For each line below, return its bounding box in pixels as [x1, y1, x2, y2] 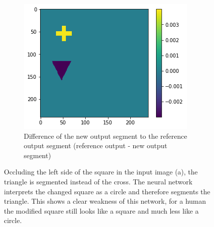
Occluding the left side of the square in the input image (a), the [4, 167, 198, 177]
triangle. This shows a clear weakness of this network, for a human [4, 196, 206, 206]
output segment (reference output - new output [24, 140, 167, 151]
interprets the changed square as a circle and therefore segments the [4, 186, 211, 196]
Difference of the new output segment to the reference [24, 130, 187, 141]
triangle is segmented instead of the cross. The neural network [4, 176, 193, 186]
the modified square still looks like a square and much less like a [4, 205, 199, 216]
